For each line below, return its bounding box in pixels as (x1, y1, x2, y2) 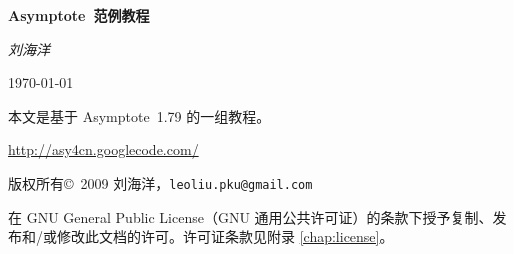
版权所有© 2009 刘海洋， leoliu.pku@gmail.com (8, 172, 313, 193)
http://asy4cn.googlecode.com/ (8, 139, 199, 160)
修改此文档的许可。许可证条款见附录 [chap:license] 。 (56, 226, 394, 247)
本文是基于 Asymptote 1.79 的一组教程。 (8, 105, 271, 126)
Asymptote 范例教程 (8, 5, 150, 25)
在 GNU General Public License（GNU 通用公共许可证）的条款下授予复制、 (8, 206, 493, 227)
